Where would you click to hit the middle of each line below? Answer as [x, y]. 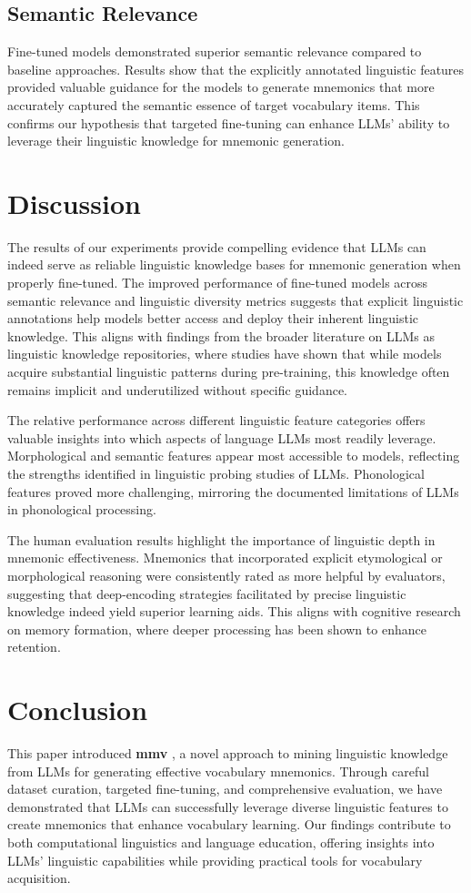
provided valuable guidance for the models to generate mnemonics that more [221, 87]
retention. [34, 647]
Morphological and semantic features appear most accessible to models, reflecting [234, 456]
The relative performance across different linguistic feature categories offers [216, 420]
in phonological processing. [82, 509]
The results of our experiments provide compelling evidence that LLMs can [217, 246]
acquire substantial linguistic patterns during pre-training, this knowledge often [229, 372]
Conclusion [78, 710]
